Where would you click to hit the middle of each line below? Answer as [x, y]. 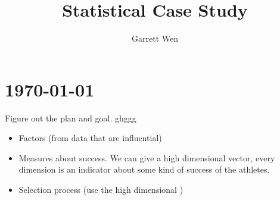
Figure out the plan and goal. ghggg [71, 118]
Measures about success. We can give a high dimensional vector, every [147, 157]
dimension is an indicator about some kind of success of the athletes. [144, 169]
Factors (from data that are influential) [90, 138]
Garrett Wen [155, 38]
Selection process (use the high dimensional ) [101, 190]
